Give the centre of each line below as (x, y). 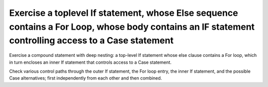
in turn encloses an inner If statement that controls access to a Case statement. (90, 62)
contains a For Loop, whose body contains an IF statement (132, 27)
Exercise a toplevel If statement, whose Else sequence (124, 13)
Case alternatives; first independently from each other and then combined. (86, 78)
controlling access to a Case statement (91, 41)
